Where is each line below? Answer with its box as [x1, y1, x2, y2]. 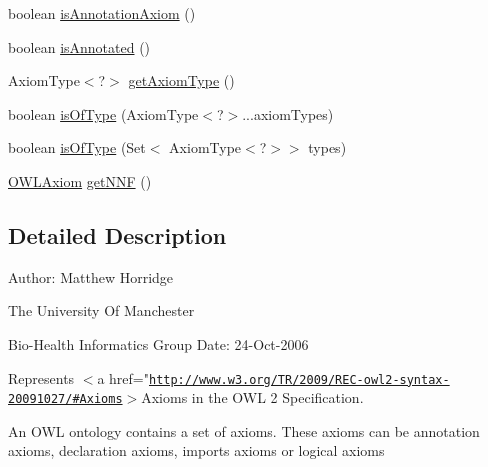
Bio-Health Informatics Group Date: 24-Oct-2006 [8, 333, 309, 354]
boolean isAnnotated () [8, 36, 151, 57]
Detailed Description [8, 219, 227, 250]
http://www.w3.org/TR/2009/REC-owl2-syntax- [148, 372, 450, 387]
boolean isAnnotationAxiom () [8, 3, 196, 23]
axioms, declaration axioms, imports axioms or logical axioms [8, 440, 385, 461]
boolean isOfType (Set [8, 137, 146, 158]
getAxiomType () [128, 70, 235, 91]
